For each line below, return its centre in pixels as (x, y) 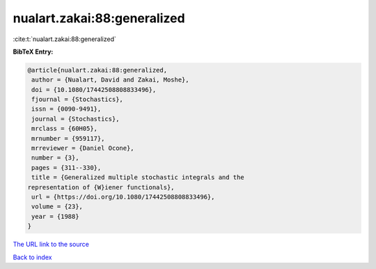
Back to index (32, 257)
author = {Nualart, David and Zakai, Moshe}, (110, 80)
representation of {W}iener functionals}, (101, 187)
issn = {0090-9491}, (66, 109)
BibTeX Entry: (33, 52)
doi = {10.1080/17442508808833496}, (94, 90)
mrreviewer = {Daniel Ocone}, (83, 148)
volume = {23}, (57, 207)
